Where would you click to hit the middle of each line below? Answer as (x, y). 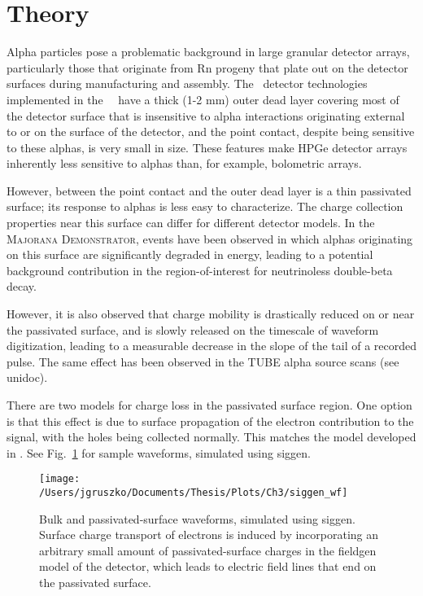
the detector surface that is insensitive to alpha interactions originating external (206, 115)
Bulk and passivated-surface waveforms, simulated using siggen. (197, 518)
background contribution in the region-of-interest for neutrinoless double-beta (200, 270)
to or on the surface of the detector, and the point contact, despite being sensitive (211, 131)
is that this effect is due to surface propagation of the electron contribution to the (210, 421)
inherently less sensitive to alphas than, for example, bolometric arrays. (184, 163)
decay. (22, 286)
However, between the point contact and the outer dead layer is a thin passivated (209, 190)
